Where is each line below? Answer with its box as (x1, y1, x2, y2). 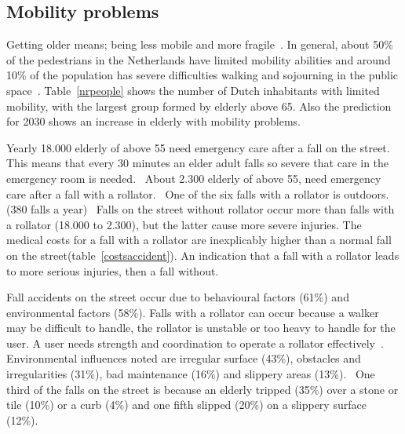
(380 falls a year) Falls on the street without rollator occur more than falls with (6, 201, 395, 217)
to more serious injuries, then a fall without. (6, 262, 219, 279)
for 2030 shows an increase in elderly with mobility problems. (6, 113, 301, 129)
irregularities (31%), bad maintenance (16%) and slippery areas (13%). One (6, 366, 375, 382)
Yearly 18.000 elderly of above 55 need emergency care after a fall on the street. (6, 139, 390, 155)
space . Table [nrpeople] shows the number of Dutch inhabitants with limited (6, 82, 380, 98)
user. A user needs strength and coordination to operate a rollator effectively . (6, 334, 384, 351)
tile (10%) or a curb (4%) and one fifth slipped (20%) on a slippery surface (6, 396, 367, 413)
